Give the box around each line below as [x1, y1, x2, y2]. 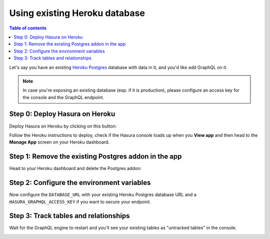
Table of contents [9, 25, 47, 31]
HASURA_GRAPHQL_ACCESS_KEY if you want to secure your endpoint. [9, 198, 151, 204]
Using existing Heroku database [9, 7, 145, 18]
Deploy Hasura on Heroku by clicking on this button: [9, 123, 117, 129]
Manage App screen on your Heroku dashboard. [9, 139, 110, 145]
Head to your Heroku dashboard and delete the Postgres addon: [9, 165, 142, 171]
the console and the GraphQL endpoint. [22, 94, 104, 100]
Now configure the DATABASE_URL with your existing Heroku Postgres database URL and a [9, 191, 197, 197]
